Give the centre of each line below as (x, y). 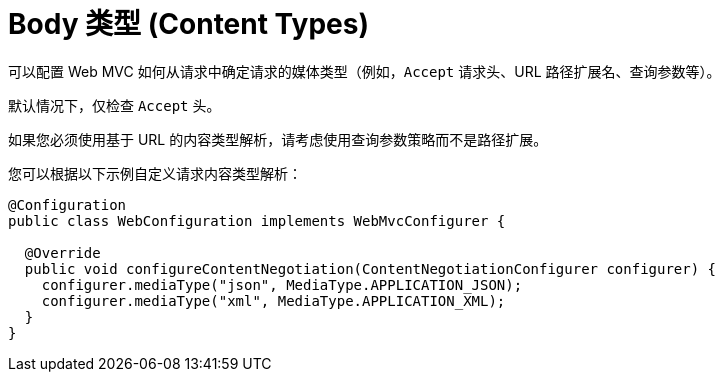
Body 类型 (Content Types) (188, 24)
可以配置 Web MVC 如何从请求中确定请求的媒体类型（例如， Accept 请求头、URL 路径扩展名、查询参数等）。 (364, 71)
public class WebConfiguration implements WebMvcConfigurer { (257, 220)
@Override (62, 252)
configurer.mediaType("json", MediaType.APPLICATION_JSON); (282, 284)
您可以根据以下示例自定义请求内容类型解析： (155, 173)
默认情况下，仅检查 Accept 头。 (114, 105)
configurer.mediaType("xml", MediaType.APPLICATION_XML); (273, 300)
